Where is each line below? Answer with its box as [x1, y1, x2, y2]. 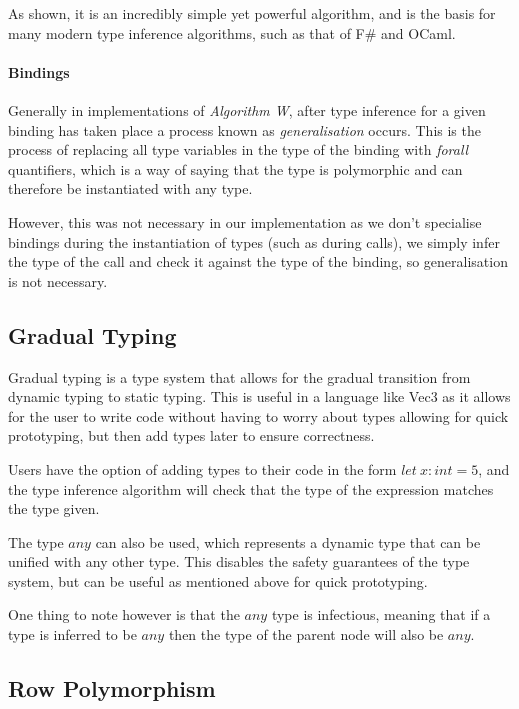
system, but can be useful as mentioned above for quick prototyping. [8, 570, 428, 591]
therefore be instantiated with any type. [8, 178, 253, 199]
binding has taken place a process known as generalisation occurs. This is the [8, 119, 481, 140]
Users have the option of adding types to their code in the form [8, 458, 397, 479]
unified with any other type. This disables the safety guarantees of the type [8, 551, 470, 572]
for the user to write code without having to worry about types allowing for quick [8, 405, 509, 426]
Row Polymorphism [8, 673, 216, 704]
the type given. [8, 498, 100, 519]
